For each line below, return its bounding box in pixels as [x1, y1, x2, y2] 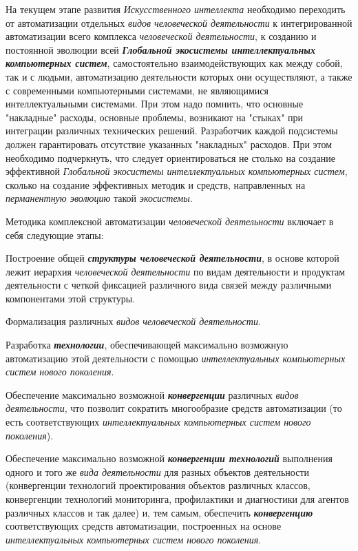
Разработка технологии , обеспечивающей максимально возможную [6, 337, 288, 352]
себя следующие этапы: [6, 227, 104, 242]
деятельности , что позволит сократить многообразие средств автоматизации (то [6, 401, 342, 415]
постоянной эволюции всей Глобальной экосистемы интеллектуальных [6, 42, 316, 56]
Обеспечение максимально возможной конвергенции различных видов [6, 387, 299, 402]
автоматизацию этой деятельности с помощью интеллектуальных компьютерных [6, 351, 346, 365]
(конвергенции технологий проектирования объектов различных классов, [6, 478, 310, 492]
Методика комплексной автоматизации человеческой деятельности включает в [6, 214, 334, 228]
